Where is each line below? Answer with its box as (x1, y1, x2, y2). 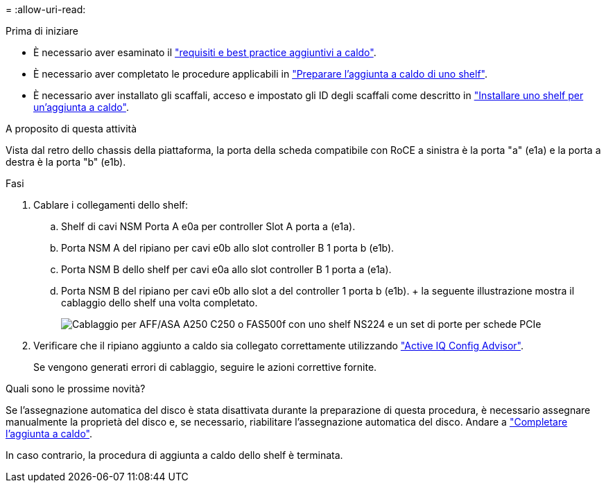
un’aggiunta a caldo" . (33, 101, 129, 113)
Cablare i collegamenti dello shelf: (33, 199, 189, 211)
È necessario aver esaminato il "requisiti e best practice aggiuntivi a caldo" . (33, 46, 376, 58)
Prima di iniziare (6, 25, 78, 37)
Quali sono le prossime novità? (6, 383, 146, 394)
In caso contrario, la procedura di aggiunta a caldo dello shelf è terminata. (6, 449, 343, 461)
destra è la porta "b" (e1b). (6, 156, 126, 168)
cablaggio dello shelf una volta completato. (61, 297, 258, 308)
